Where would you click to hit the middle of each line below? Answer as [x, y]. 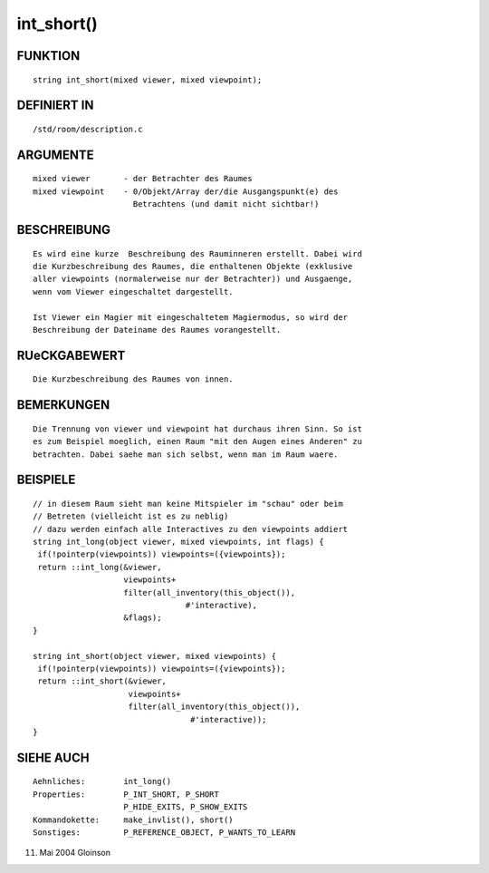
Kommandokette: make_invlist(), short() [134, 820]
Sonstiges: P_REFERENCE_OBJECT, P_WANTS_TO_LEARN [164, 832]
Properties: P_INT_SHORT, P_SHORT [126, 794]
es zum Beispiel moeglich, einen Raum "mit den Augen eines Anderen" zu [197, 441]
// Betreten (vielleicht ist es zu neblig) [131, 516]
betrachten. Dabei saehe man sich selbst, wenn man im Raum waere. [186, 454]
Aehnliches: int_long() [102, 781]
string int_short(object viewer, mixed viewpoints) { [154, 656]
